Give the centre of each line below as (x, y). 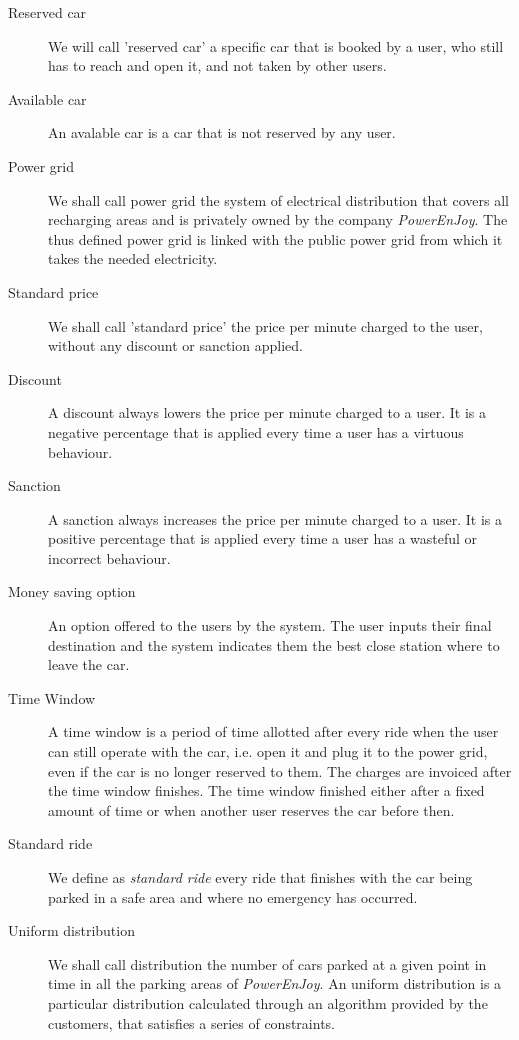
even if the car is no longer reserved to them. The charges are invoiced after (280, 770)
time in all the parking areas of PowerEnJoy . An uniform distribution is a (275, 983)
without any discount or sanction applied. (175, 345)
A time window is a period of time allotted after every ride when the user (273, 731)
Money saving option (72, 591)
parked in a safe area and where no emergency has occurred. (233, 896)
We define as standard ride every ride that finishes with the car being (260, 877)
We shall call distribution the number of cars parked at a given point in (267, 963)
